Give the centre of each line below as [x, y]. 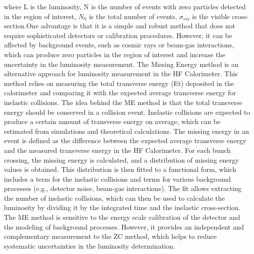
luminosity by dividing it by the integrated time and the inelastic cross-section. [122, 207]
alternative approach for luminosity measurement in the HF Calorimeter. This [121, 74]
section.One [21, 26]
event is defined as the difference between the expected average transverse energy [125, 140]
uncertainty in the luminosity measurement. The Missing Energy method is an [121, 64]
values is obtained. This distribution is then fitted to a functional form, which [120, 169]
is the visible [211, 16]
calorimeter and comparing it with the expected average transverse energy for [120, 93]
